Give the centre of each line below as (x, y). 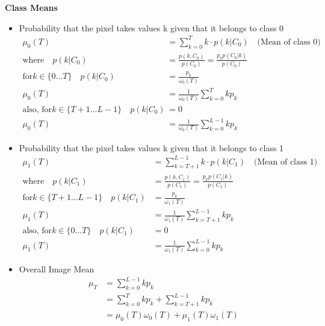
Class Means (31, 7)
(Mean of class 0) (289, 42)
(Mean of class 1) (286, 162)
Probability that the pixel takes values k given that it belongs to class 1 (151, 147)
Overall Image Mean (57, 268)
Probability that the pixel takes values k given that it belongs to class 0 (151, 27)
